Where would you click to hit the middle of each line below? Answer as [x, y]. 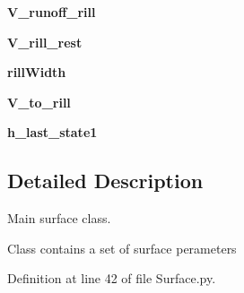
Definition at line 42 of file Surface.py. [112, 278]
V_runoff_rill [52, 12]
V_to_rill [39, 102]
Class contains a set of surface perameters [122, 248]
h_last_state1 [52, 132]
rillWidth [37, 72]
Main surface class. [59, 218]
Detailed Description [105, 181]
